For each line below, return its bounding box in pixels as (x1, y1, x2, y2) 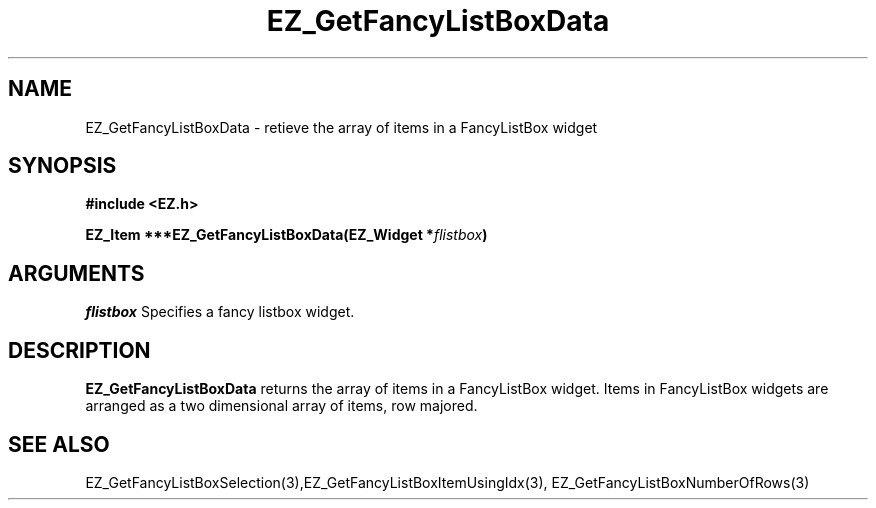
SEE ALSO (8, 431, 110, 457)
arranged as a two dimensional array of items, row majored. (85, 397, 478, 415)
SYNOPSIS (8, 153, 117, 179)
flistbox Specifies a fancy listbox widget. (85, 303, 355, 321)
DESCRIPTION (8, 337, 151, 363)
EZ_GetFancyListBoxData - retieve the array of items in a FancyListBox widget (85, 118, 598, 136)
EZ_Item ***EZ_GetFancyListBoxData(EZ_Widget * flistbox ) (85, 226, 488, 244)
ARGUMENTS (8, 260, 145, 286)
